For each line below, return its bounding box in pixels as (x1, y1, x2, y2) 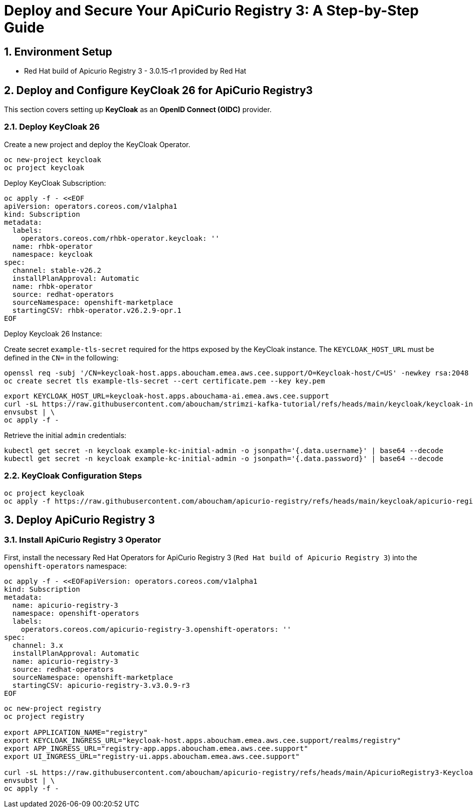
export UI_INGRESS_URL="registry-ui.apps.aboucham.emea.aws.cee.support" (4, 752, 300, 760)
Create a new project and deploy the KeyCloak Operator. (4, 140, 190, 149)
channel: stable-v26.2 (12, 266, 101, 274)
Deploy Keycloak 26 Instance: (4, 329, 102, 338)
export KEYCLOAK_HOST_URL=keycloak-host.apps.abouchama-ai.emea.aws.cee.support (4, 391, 330, 400)
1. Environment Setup (4, 45, 112, 58)
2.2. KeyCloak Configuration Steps (4, 471, 142, 481)
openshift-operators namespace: (4, 561, 127, 570)
